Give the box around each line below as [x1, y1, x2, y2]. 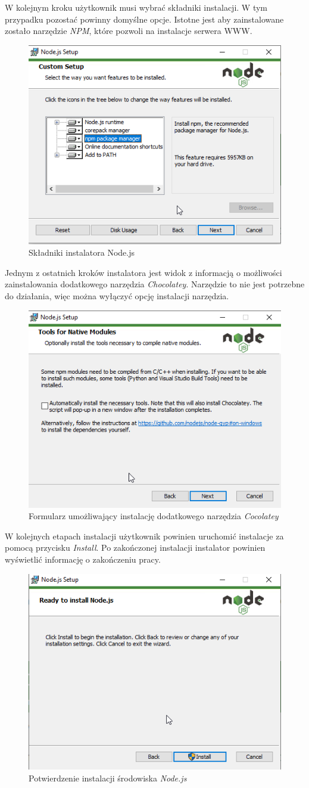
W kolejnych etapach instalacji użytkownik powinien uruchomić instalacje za [5, 529, 284, 542]
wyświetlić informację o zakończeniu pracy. [5, 553, 161, 565]
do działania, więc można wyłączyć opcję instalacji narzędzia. [5, 290, 229, 302]
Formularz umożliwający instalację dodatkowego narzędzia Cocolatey [29, 510, 279, 522]
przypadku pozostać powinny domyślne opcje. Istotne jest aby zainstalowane [5, 13, 284, 25]
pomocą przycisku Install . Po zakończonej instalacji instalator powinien [5, 541, 266, 554]
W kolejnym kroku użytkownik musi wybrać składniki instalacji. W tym [5, 1, 267, 13]
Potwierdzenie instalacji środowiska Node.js [29, 772, 187, 784]
